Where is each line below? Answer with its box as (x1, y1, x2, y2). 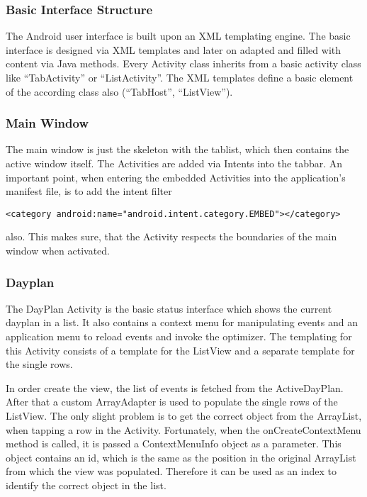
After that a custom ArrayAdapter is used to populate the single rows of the (6, 394, 338, 409)
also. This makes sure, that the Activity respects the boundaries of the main (6, 229, 337, 244)
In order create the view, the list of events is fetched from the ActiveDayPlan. (6, 380, 344, 395)
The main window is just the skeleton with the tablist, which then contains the (6, 142, 349, 157)
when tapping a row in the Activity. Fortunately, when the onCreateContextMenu (6, 422, 361, 437)
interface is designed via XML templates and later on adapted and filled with (6, 42, 341, 57)
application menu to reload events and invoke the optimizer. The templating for (6, 329, 352, 344)
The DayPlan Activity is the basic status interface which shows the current (6, 301, 332, 315)
